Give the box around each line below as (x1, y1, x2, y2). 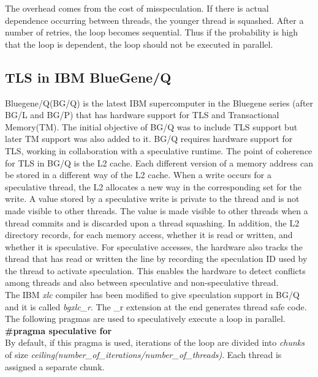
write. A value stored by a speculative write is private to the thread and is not (5, 192, 300, 205)
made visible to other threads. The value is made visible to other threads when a (5, 204, 308, 217)
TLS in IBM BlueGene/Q (5, 67, 172, 86)
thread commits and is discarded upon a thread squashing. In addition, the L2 (5, 216, 300, 229)
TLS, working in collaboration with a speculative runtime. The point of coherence (5, 144, 312, 157)
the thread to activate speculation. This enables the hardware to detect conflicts (5, 264, 306, 277)
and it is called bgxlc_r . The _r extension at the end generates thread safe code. (5, 300, 307, 313)
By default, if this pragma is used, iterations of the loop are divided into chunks (5, 336, 305, 349)
